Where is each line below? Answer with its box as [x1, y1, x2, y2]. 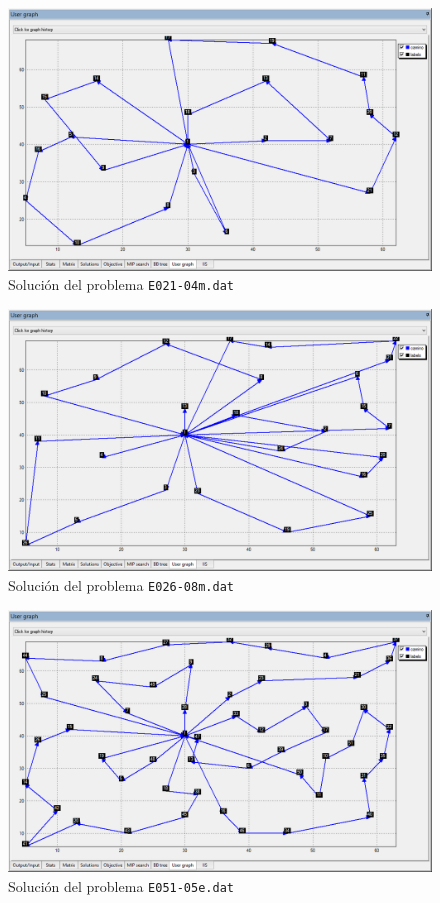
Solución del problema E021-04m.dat [8, 274, 234, 295]
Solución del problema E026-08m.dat [8, 574, 234, 595]
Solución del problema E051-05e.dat [8, 875, 234, 896]
